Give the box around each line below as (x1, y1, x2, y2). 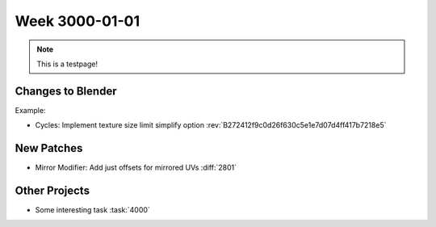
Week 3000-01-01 (15, 12, 140, 30)
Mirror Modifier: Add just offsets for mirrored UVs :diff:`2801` (35, 162, 237, 173)
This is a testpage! (36, 59, 99, 69)
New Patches (15, 141, 83, 155)
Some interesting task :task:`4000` (35, 205, 151, 215)
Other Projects (15, 183, 90, 197)
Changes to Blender (15, 84, 117, 98)
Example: (15, 105, 46, 115)
